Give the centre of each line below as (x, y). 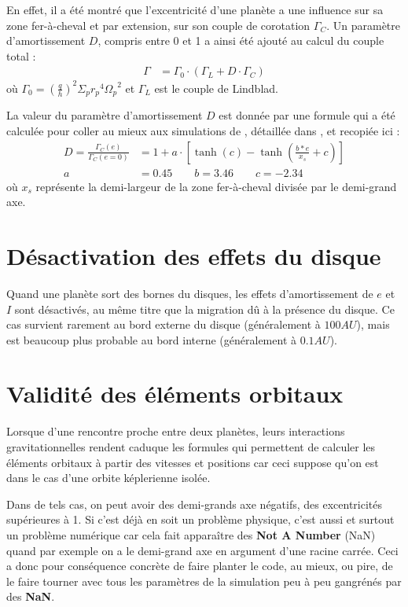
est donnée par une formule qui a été (307, 115)
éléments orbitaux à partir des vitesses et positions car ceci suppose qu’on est (193, 462)
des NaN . (31, 596)
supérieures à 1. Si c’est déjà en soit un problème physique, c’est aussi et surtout (200, 519)
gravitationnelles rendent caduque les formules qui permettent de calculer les (191, 447)
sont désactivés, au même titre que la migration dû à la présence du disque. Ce (204, 309)
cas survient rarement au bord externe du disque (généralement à (164, 324)
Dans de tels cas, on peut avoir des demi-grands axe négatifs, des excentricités (195, 504)
